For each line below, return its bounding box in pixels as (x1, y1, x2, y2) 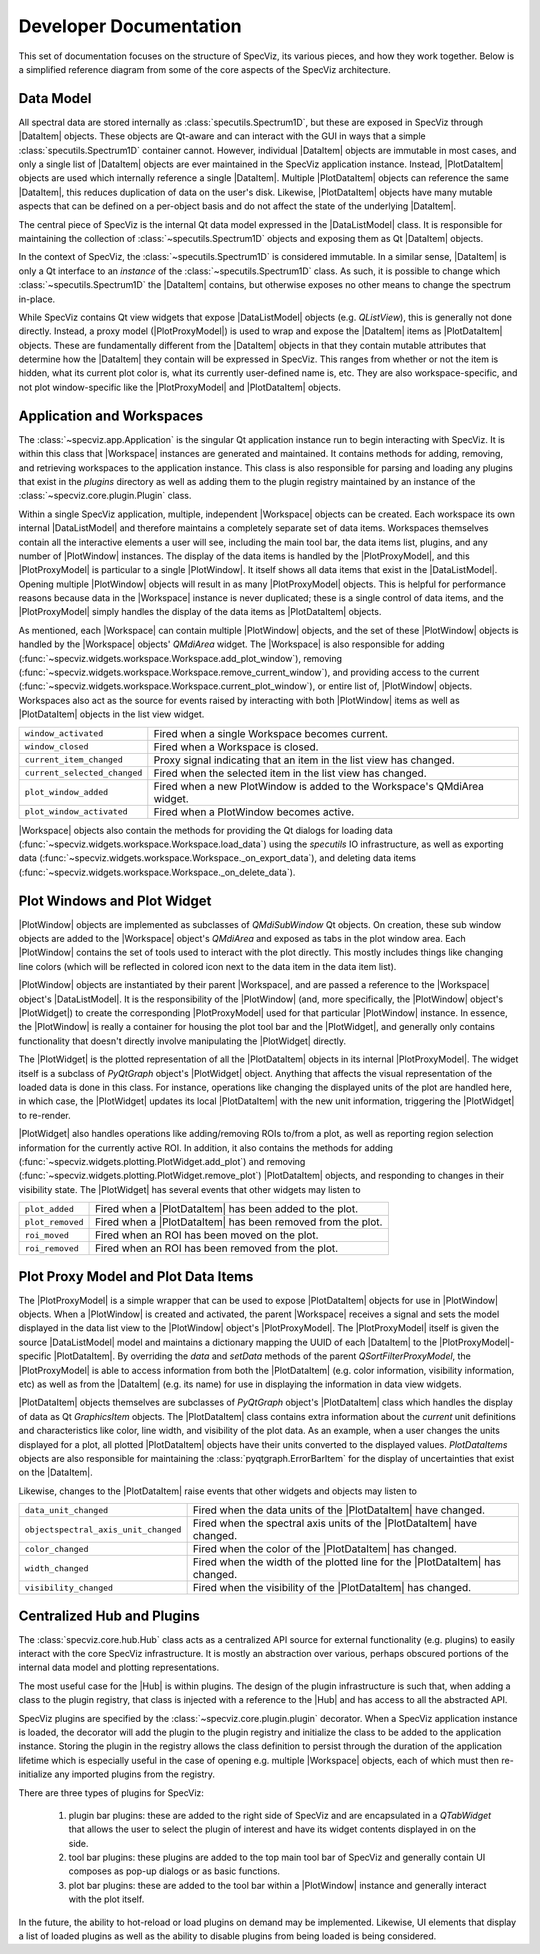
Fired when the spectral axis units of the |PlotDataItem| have (192, 1516, 477, 1530)
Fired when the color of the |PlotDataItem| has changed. (192, 1542, 457, 1556)
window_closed (24, 741, 89, 752)
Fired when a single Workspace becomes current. (153, 726, 389, 740)
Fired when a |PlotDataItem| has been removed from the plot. (95, 1215, 383, 1229)
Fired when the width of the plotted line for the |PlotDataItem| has (192, 1555, 502, 1569)
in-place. (18, 293, 56, 305)
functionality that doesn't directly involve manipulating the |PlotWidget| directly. (18, 1035, 347, 1047)
